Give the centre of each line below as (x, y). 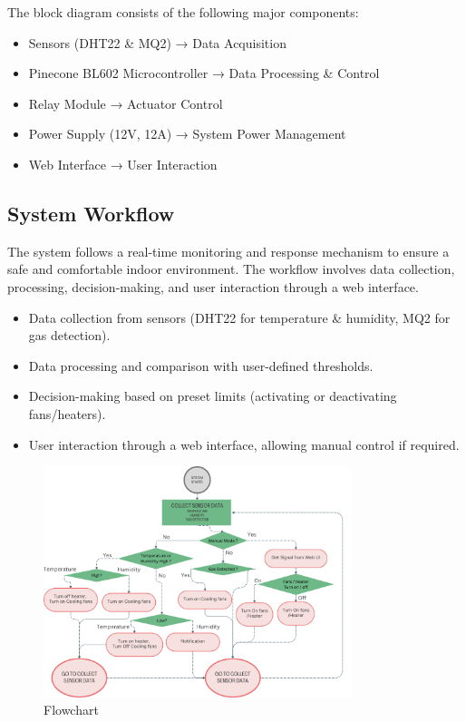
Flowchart (71, 710)
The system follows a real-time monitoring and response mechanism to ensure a (228, 251)
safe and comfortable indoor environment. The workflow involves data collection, (231, 269)
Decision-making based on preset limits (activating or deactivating (213, 396)
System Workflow (91, 213)
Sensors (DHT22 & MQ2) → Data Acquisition (157, 42)
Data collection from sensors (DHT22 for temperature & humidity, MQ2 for (239, 317)
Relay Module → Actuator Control (126, 103)
